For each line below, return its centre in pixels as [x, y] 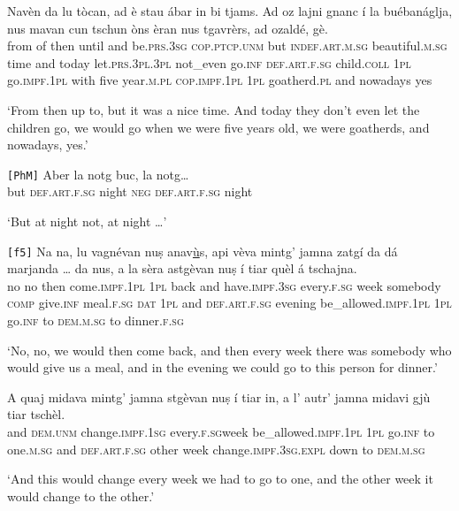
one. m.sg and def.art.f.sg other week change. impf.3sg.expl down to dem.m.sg [216, 449]
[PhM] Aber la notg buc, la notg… [98, 174]
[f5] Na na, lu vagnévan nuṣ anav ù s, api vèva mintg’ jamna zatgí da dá [203, 251]
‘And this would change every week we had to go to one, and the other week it [220, 479]
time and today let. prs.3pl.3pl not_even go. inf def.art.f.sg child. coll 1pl [209, 62]
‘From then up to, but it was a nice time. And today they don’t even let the [214, 109]
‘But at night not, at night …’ [87, 221]
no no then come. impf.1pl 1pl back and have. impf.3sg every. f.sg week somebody [224, 285]
